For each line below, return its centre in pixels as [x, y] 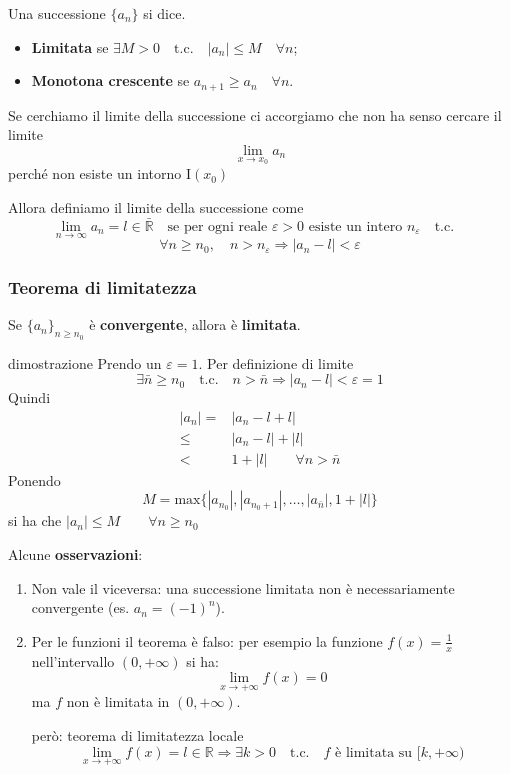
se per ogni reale [217, 226]
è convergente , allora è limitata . [195, 324]
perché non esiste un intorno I [100, 173]
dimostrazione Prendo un [85, 362]
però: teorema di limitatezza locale [137, 734]
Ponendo [34, 479]
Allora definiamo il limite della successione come [156, 207]
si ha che [35, 520]
